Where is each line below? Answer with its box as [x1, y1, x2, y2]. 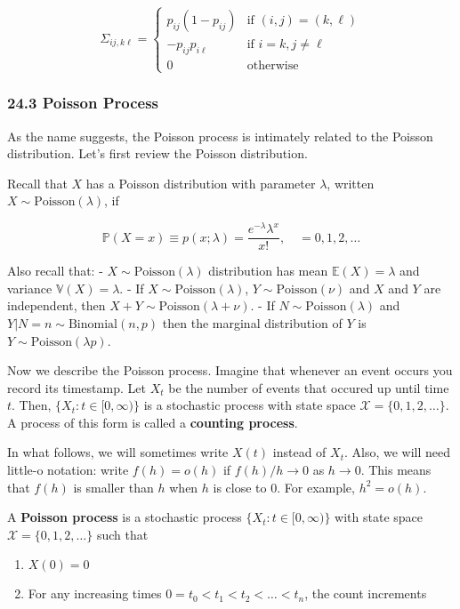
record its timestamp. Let [7, 378, 146, 397]
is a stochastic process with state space [143, 396, 356, 414]
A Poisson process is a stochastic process [7, 508, 242, 526]
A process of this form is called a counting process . [7, 413, 298, 431]
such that [96, 525, 149, 543]
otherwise [246, 60, 299, 73]
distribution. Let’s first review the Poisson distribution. [7, 144, 308, 163]
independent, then [7, 296, 106, 315]
